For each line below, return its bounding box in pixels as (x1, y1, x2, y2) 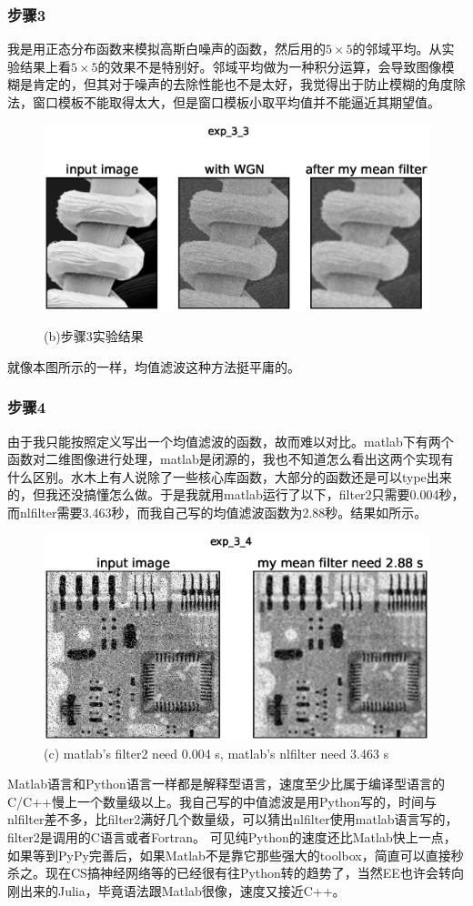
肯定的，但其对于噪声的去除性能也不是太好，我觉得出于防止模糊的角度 (32, 75, 453, 94)
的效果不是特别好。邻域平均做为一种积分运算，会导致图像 (97, 56, 442, 75)
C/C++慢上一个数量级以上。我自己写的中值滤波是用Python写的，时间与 (7, 791, 437, 810)
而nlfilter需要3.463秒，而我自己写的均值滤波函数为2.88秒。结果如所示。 (7, 502, 428, 521)
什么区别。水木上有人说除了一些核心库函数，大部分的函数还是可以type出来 (7, 467, 452, 486)
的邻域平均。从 (352, 39, 442, 58)
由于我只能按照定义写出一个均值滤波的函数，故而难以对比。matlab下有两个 (7, 431, 454, 450)
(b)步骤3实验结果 (44, 327, 144, 346)
